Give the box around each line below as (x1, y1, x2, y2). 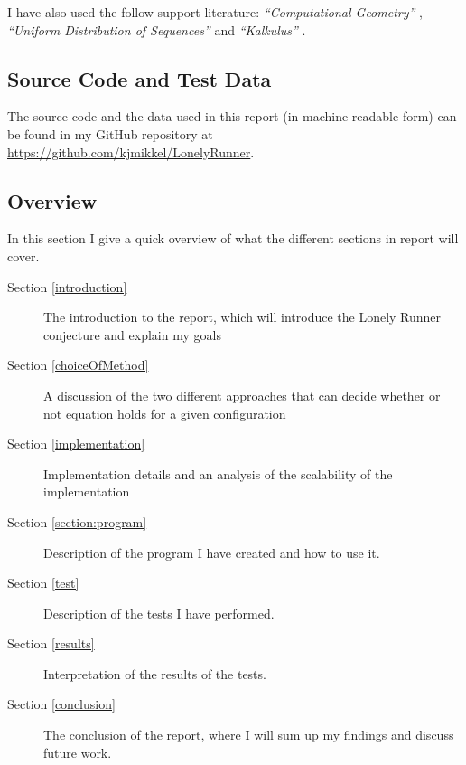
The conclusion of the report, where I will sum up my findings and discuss (43, 725, 454, 744)
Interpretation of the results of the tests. (43, 664, 266, 683)
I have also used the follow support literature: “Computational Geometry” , (7, 3, 423, 21)
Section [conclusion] (7, 694, 116, 713)
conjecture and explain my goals (43, 325, 221, 344)
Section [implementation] (7, 434, 145, 453)
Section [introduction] (7, 277, 127, 296)
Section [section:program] (7, 512, 147, 531)
